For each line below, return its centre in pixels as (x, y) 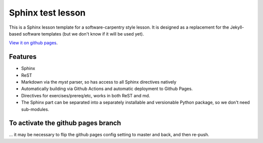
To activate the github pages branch (65, 123)
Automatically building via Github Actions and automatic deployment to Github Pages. (107, 89)
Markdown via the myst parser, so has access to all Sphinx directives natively (99, 82)
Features (23, 57)
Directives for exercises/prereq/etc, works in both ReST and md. (86, 95)
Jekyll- (237, 27)
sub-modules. (35, 109)
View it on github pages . (33, 43)
